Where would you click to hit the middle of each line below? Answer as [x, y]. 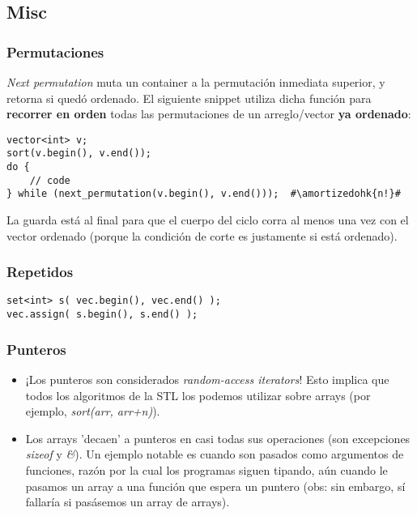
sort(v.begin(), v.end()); [79, 154]
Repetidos [40, 272]
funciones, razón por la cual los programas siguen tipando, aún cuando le [206, 469]
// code [50, 180]
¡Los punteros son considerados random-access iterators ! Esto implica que [207, 379]
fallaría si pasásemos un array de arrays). [128, 502]
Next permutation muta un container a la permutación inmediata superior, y [196, 82]
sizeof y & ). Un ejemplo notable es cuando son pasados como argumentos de [215, 454]
